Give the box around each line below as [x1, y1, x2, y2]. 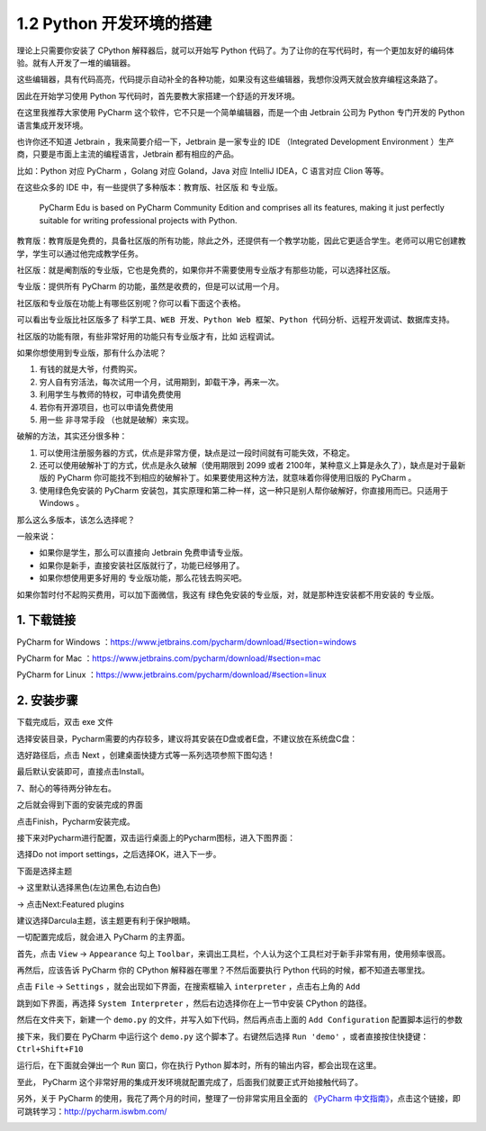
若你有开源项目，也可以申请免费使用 [39, 402, 174, 412]
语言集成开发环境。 [16, 120, 88, 131]
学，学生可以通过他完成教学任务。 [16, 248, 143, 258]
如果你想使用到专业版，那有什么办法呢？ [16, 347, 166, 357]
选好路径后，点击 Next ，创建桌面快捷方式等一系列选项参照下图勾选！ [16, 749, 275, 760]
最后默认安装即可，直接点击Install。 [16, 766, 149, 777]
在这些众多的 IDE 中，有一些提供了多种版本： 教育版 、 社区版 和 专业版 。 [16, 182, 283, 193]
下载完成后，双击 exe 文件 [16, 717, 114, 728]
